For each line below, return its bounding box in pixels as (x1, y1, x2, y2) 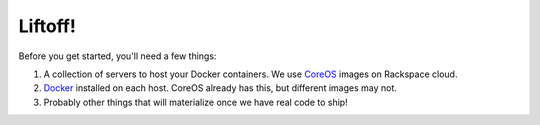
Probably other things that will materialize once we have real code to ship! (43, 96, 349, 108)
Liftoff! (18, 15, 77, 37)
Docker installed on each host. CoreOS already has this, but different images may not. (43, 82, 397, 94)
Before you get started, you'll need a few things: (18, 50, 217, 62)
